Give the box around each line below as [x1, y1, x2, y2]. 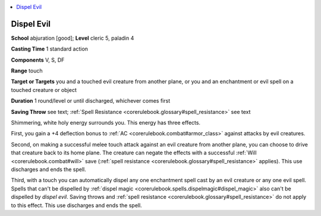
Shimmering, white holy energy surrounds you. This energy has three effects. [11, 119, 201, 126]
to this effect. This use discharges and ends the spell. [11, 202, 142, 209]
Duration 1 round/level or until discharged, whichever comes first [11, 97, 171, 104]
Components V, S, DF [11, 56, 65, 63]
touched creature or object [11, 86, 77, 93]
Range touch [11, 67, 43, 74]
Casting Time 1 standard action [11, 45, 89, 53]
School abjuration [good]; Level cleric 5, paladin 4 [11, 34, 134, 42]
